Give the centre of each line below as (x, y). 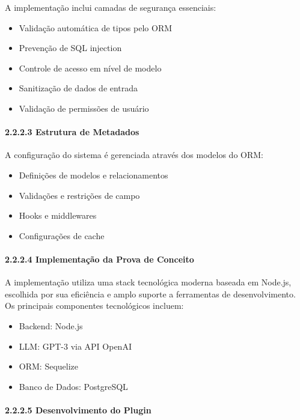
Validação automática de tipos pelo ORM (96, 27)
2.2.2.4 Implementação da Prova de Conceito (99, 259)
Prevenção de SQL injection (70, 48)
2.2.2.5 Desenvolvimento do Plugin (78, 409)
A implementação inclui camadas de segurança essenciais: (111, 7)
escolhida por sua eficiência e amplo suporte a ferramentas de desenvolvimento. (150, 294)
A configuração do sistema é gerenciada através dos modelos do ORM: (134, 155)
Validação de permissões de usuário (84, 108)
